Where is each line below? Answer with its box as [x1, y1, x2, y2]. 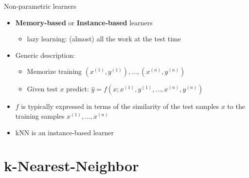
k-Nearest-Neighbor [4, 156, 139, 176]
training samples [15, 110, 65, 121]
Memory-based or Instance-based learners [15, 17, 153, 27]
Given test [27, 84, 58, 94]
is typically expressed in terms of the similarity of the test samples [21, 101, 219, 111]
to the [227, 101, 245, 111]
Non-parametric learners [4, 1, 76, 11]
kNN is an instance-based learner [15, 127, 114, 137]
